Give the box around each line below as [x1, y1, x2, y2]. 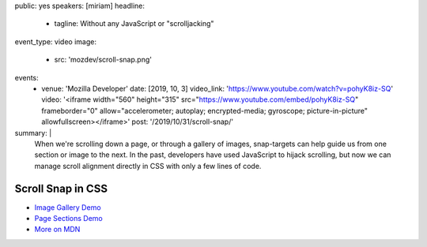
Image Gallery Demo [34, 202, 102, 212]
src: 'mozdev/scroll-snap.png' [54, 55, 152, 65]
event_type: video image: [14, 36, 96, 47]
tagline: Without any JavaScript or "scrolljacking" [54, 19, 214, 28]
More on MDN [34, 225, 81, 234]
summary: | [14, 128, 52, 137]
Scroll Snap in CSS [14, 182, 108, 195]
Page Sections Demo [34, 213, 103, 223]
